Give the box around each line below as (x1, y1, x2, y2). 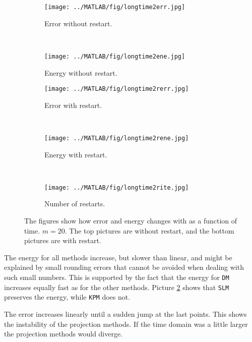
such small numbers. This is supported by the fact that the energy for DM (4, 272, 229, 282)
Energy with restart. (44, 149, 107, 159)
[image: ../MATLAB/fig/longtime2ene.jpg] (44, 52, 185, 60)
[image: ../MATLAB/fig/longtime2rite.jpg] (44, 184, 189, 191)
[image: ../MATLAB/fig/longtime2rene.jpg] (44, 134, 189, 142)
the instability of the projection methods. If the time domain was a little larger (4, 318, 248, 329)
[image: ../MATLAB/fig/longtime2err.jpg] (44, 4, 185, 11)
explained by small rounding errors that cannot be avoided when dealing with (4, 262, 244, 272)
